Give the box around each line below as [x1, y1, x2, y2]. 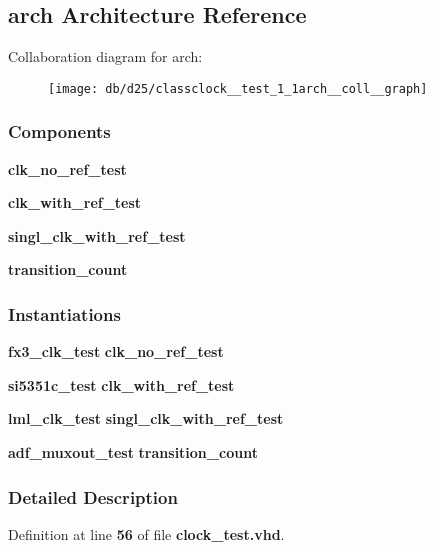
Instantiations [8, 301, 121, 326]
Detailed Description [8, 484, 178, 509]
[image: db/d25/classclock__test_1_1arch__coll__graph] [48, 81, 428, 96]
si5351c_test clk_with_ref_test [8, 374, 235, 395]
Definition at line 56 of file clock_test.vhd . [8, 523, 285, 544]
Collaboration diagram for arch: [8, 46, 203, 67]
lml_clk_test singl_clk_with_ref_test [8, 408, 284, 429]
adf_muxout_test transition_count [8, 442, 258, 463]
